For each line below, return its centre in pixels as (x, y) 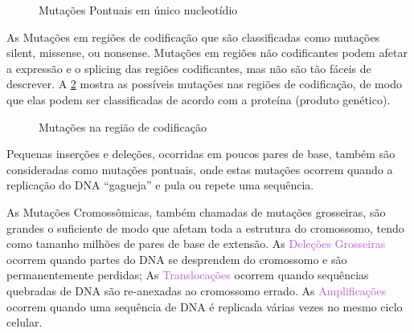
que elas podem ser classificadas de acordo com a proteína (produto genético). (199, 99)
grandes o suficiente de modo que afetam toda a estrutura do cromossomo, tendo (205, 227)
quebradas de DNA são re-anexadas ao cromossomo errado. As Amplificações (197, 290)
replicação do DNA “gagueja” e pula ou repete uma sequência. (160, 185)
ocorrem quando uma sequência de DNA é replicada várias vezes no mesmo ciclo (205, 306)
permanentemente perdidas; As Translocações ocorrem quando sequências (188, 275)
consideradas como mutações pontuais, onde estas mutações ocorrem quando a (200, 169)
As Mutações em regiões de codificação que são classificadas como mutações (193, 37)
